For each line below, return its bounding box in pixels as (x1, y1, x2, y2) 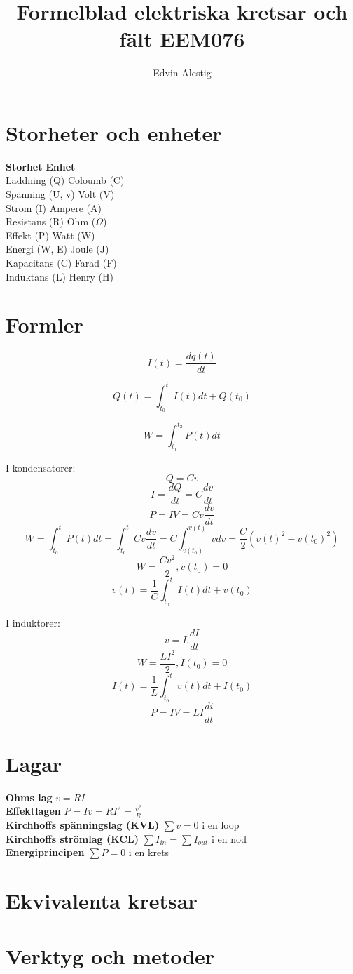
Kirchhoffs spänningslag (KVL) (6, 818, 160, 832)
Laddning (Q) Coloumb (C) (6, 173, 125, 187)
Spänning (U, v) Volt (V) (6, 187, 115, 201)
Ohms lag (6, 789, 53, 804)
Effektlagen (6, 803, 61, 818)
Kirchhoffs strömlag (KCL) (6, 831, 139, 846)
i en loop (202, 818, 240, 832)
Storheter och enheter (6, 118, 222, 147)
